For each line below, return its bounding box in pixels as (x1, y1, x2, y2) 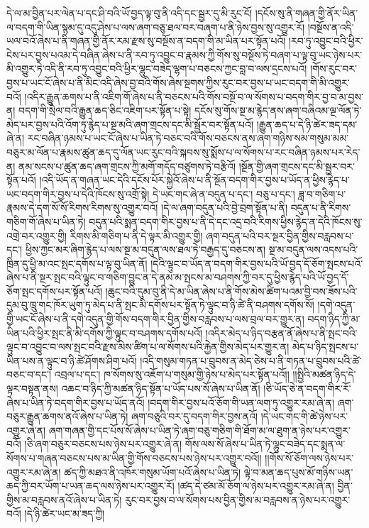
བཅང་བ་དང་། (6, 367, 52, 382)
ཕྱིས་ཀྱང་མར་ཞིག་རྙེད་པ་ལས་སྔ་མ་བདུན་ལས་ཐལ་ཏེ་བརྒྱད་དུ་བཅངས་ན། (25, 242, 266, 257)
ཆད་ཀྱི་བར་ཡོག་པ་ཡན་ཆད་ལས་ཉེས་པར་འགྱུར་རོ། (6, 478, 175, 493)
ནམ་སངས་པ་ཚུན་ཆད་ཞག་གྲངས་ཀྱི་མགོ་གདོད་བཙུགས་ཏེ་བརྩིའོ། (18, 158, 236, 173)
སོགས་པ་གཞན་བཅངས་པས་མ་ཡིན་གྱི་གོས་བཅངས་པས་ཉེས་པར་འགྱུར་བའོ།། (6, 451, 262, 465)
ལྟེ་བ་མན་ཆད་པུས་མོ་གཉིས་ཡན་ (243, 464, 353, 479)
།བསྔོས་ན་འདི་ (307, 19, 354, 34)
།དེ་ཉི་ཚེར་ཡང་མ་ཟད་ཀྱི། (24, 506, 105, 521)
